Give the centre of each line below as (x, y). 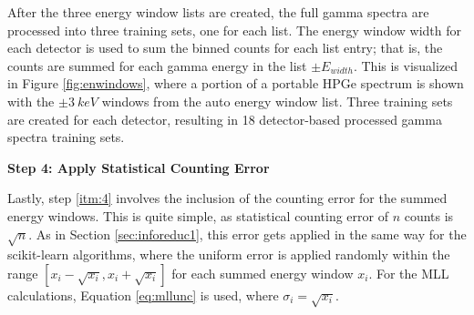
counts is (429, 215)
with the (31, 101)
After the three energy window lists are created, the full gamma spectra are (218, 12)
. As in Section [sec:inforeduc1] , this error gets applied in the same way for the (247, 234)
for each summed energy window (263, 273)
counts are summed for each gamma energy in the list (157, 65)
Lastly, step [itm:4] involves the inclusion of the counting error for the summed (227, 198)
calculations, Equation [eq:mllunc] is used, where (143, 295)
